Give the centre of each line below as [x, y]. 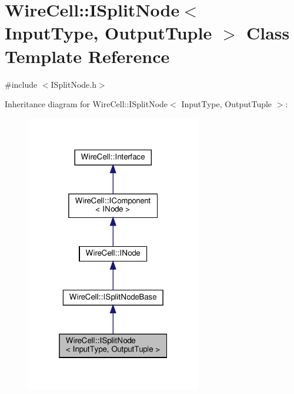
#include [21, 84]
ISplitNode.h [73, 84]
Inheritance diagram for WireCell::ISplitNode [86, 104]
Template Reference [87, 56]
